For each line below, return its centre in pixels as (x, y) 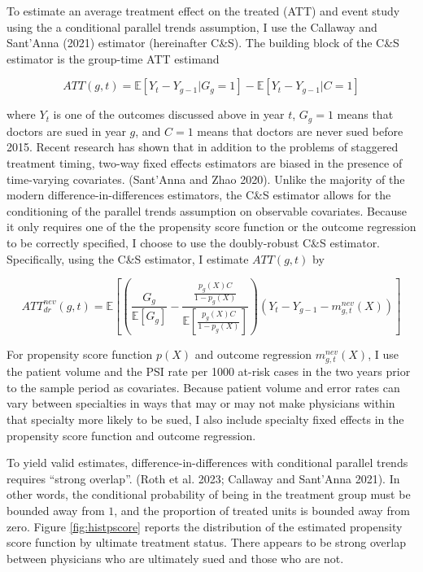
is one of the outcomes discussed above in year (169, 114)
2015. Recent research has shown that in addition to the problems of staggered (203, 147)
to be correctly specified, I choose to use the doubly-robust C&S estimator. (194, 242)
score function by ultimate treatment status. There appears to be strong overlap (206, 542)
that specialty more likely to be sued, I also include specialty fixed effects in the (205, 419)
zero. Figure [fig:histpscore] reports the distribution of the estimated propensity (205, 526)
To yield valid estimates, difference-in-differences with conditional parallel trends (207, 463)
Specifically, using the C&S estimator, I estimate (128, 258)
